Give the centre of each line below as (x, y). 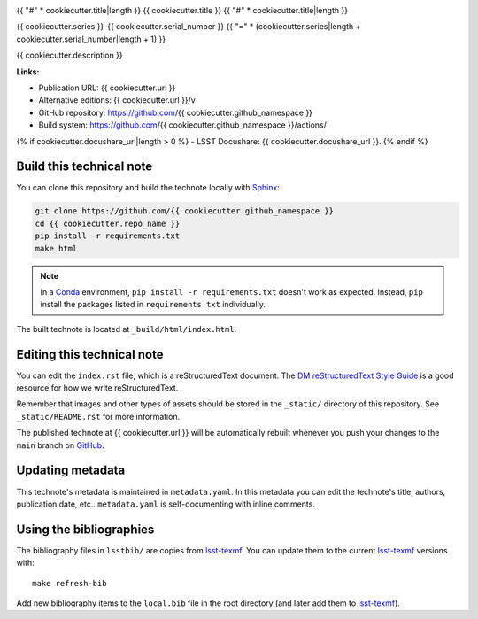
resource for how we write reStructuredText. (97, 388)
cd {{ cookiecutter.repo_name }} (108, 223)
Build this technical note (85, 167)
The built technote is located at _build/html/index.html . (127, 329)
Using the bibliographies (85, 529)
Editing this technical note (90, 354)
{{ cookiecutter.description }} (69, 55)
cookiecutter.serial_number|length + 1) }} (91, 39)
